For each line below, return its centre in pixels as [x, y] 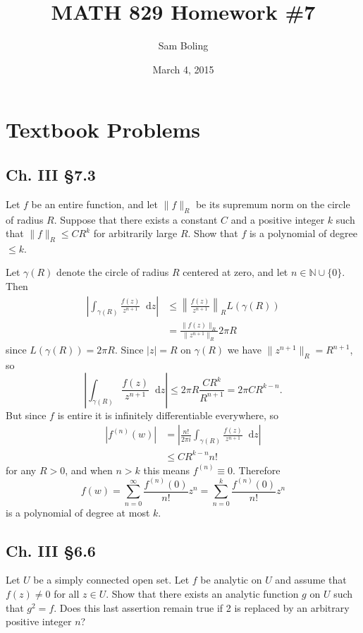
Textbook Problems [103, 129]
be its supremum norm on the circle [273, 204]
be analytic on [231, 580]
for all [67, 594]
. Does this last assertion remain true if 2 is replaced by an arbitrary [202, 607]
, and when [89, 470]
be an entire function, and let [94, 204]
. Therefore [257, 470]
